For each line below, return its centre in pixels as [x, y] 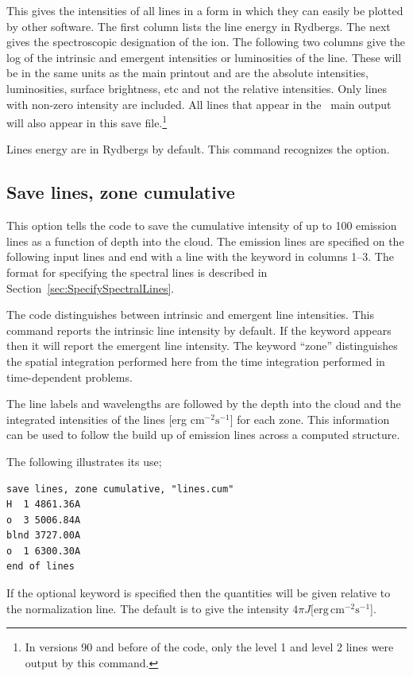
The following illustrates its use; [84, 461]
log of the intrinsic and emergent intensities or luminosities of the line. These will [204, 57]
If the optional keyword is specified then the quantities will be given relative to [199, 593]
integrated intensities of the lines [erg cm [106, 419]
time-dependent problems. [69, 377]
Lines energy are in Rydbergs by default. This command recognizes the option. [198, 149]
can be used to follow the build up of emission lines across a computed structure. [203, 435]
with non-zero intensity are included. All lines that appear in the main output [199, 104]
